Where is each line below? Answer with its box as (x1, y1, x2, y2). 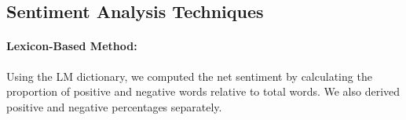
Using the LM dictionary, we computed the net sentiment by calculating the (6, 67, 372, 84)
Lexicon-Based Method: (6, 38, 137, 54)
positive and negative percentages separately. (6, 98, 222, 115)
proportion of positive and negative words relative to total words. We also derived (6, 83, 401, 100)
